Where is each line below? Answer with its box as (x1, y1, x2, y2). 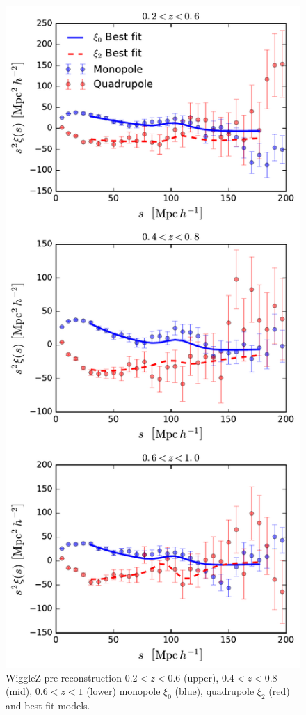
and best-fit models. (6, 698, 90, 713)
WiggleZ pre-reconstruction (6, 670, 122, 684)
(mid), (6, 684, 33, 698)
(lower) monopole (86, 684, 161, 698)
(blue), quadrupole (175, 684, 255, 698)
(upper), (184, 670, 219, 684)
